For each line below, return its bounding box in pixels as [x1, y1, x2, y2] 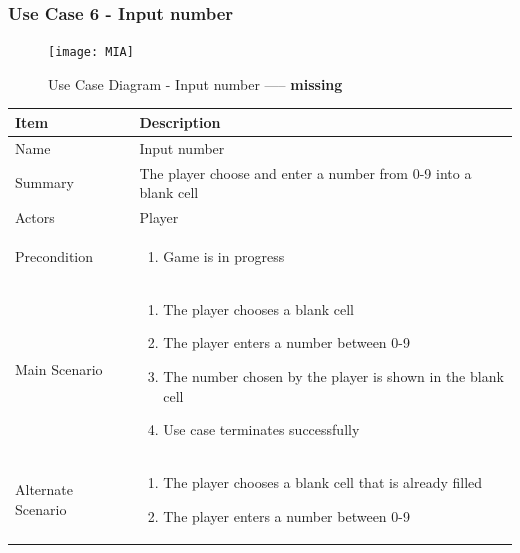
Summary [15, 172, 74, 193]
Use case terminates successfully [163, 419, 360, 440]
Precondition [15, 245, 94, 266]
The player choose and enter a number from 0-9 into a [139, 162, 472, 183]
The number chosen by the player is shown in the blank [163, 365, 504, 386]
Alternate [15, 479, 73, 499]
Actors [15, 207, 55, 228]
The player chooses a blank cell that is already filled [163, 472, 483, 492]
